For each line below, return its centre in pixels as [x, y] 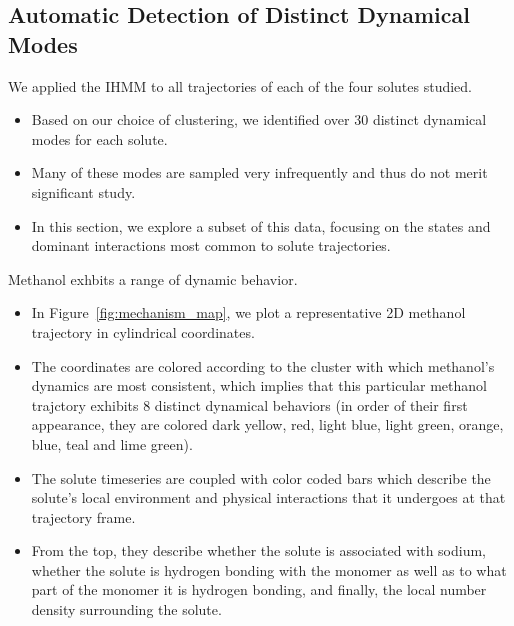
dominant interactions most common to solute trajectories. [211, 245]
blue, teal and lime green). [112, 443]
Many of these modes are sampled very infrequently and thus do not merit [259, 172]
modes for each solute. [99, 138]
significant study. [83, 191]
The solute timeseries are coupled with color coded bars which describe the [261, 477]
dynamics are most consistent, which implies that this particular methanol [259, 385]
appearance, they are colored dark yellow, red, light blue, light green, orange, [267, 424]
